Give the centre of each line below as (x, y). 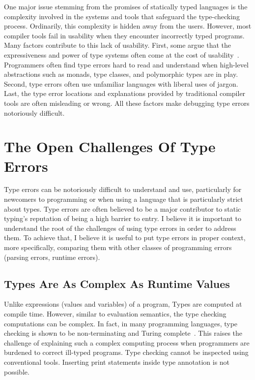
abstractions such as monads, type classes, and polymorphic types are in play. (121, 74)
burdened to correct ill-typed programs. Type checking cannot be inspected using (126, 352)
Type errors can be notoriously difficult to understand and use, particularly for (123, 189)
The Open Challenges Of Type (110, 146)
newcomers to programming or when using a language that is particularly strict (124, 199)
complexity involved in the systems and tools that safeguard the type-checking (122, 16)
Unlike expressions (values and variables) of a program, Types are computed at (123, 304)
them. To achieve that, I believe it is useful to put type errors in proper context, (125, 237)
